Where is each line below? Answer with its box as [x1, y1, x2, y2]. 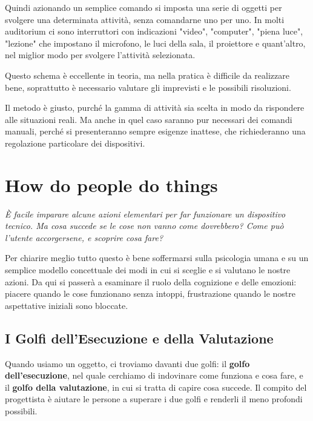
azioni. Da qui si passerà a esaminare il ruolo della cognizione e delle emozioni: [5, 275, 297, 288]
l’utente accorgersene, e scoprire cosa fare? [5, 231, 163, 244]
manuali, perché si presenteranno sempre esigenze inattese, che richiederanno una [5, 125, 306, 138]
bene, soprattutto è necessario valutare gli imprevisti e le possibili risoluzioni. [5, 81, 291, 93]
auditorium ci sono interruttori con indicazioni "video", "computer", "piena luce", [5, 25, 303, 38]
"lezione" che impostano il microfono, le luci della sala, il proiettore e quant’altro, [5, 36, 306, 49]
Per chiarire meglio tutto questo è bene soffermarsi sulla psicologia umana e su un [5, 251, 309, 264]
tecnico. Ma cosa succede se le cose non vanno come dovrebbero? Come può [5, 219, 284, 232]
